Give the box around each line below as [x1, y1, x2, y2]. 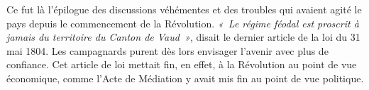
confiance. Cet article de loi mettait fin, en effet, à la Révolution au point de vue [6, 57, 357, 72]
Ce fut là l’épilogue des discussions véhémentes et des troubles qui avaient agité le [6, 2, 362, 16]
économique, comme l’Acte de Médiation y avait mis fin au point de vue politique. [6, 70, 364, 85]
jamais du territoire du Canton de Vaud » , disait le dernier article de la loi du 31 [6, 30, 360, 44]
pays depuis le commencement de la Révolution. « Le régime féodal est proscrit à [6, 15, 359, 30]
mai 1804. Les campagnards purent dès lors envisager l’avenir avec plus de [6, 43, 329, 58]
